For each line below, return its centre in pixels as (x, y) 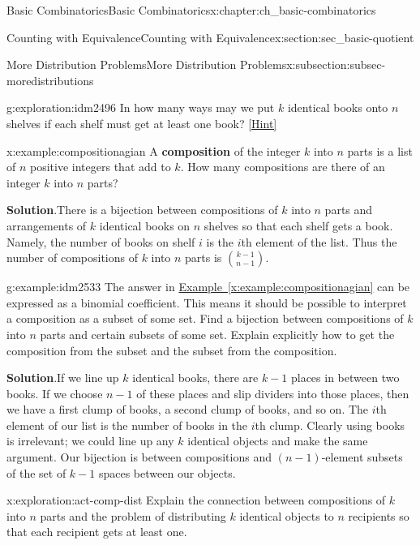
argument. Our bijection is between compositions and (139, 457)
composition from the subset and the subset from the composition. (172, 350)
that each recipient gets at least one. (97, 532)
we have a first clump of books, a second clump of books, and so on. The (188, 409)
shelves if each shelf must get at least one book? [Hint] (142, 123)
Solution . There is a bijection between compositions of (142, 210)
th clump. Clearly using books (330, 425)
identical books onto (338, 107)
